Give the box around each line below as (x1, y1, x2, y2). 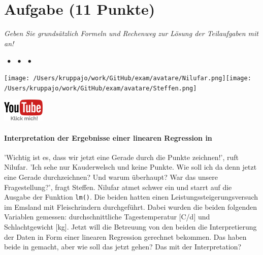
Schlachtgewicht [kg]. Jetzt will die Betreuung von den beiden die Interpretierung (4, 221, 257, 232)
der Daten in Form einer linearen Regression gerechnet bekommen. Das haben (4, 231, 247, 242)
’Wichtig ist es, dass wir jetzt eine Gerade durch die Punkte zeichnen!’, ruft (4, 151, 239, 162)
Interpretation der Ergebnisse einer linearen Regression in (4, 132, 212, 143)
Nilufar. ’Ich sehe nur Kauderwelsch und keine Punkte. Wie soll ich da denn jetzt (4, 162, 257, 172)
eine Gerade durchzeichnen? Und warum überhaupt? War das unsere (4, 172, 218, 182)
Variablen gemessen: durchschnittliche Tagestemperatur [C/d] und (4, 211, 210, 222)
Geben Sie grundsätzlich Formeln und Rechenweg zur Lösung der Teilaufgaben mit (4, 28, 258, 39)
